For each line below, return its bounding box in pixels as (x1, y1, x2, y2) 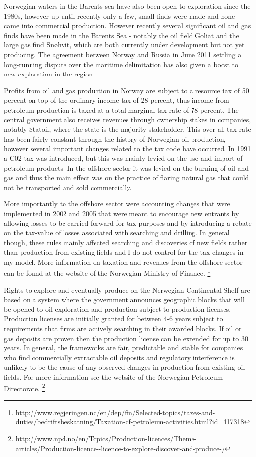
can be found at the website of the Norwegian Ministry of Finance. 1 (4, 267, 211, 278)
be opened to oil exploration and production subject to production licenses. (4, 304, 231, 314)
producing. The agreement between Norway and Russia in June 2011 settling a (4, 49, 242, 59)
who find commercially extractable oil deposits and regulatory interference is (4, 352, 235, 362)
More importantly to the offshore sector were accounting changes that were (4, 198, 230, 209)
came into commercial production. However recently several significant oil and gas (4, 20, 251, 31)
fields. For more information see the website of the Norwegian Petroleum (4, 372, 223, 382)
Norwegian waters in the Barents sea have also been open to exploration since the (4, 1, 251, 11)
